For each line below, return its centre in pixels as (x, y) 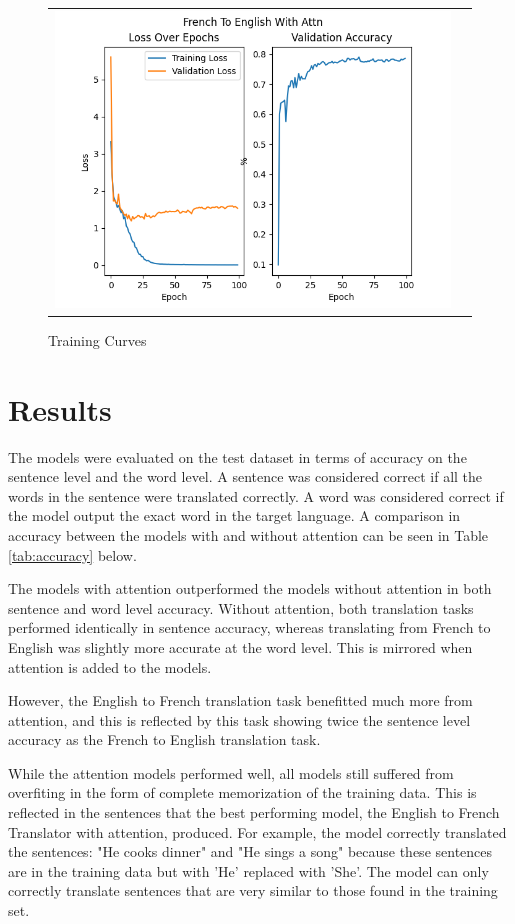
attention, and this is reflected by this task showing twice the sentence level (239, 719)
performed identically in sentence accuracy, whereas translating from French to (249, 627)
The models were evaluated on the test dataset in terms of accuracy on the (237, 456)
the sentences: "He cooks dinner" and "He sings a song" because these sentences (250, 851)
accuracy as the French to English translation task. (164, 739)
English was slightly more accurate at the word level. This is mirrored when (240, 646)
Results (60, 408)
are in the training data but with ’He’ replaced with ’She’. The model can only (248, 870)
